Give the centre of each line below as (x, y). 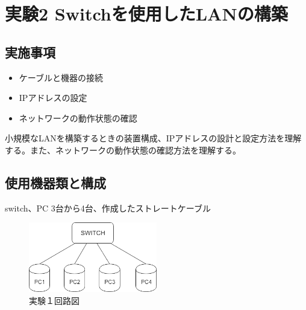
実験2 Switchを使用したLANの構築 (146, 14)
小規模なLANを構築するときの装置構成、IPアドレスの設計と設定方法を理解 (153, 138)
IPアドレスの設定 (53, 98)
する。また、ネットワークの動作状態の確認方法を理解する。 (123, 150)
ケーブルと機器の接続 (61, 77)
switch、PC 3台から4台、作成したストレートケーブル (108, 208)
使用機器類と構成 (55, 182)
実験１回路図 (54, 300)
